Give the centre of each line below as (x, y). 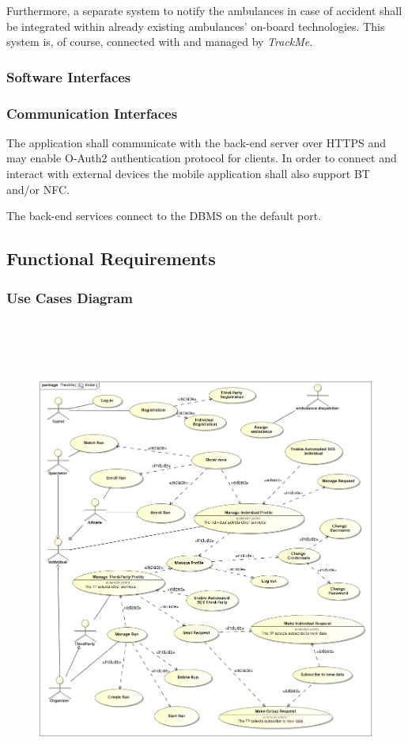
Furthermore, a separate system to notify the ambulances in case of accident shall (204, 10)
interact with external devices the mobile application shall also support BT (188, 174)
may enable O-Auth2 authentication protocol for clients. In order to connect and (202, 158)
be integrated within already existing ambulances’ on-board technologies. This (196, 26)
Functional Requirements (111, 258)
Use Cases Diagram (70, 297)
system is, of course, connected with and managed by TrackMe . (160, 42)
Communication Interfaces (92, 113)
